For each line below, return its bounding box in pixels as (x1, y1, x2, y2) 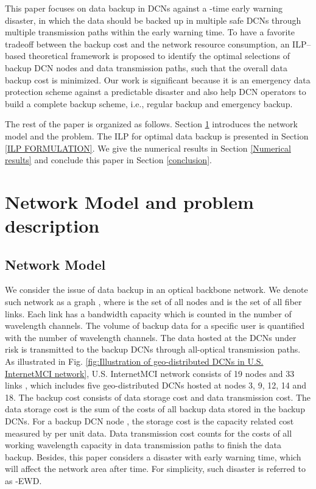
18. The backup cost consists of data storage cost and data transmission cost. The (5, 390, 311, 403)
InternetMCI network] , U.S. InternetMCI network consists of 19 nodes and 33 (5, 367, 295, 379)
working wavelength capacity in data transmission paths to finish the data (5, 438, 281, 451)
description (5, 213, 100, 238)
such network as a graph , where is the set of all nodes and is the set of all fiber (5, 295, 302, 308)
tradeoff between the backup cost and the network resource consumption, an (5, 37, 290, 50)
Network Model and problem (5, 189, 254, 214)
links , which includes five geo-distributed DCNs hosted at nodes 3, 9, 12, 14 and (5, 379, 306, 392)
